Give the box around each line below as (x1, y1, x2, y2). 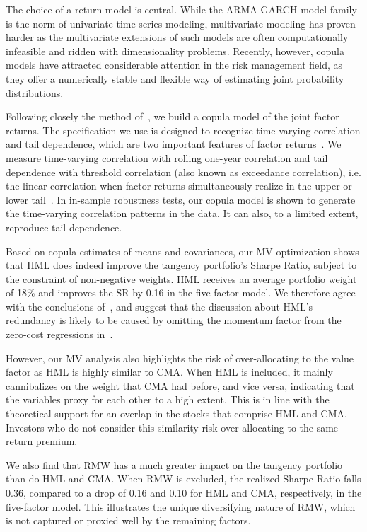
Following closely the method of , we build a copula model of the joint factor (6, 109, 339, 124)
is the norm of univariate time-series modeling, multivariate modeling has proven (6, 16, 356, 30)
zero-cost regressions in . (6, 327, 113, 342)
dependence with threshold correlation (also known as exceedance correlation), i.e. (6, 164, 361, 179)
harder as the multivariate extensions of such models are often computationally (6, 30, 349, 45)
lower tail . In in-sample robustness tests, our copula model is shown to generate (6, 192, 356, 207)
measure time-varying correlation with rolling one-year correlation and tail (6, 150, 328, 165)
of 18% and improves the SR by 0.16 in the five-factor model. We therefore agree (6, 285, 356, 300)
